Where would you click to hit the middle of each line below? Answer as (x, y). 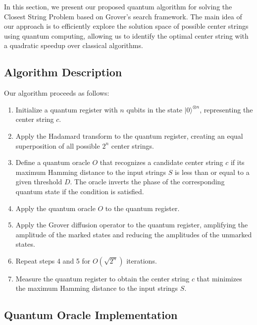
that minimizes (219, 278)
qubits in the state (154, 109)
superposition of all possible (58, 145)
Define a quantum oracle (53, 162)
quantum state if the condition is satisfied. (80, 191)
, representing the (226, 109)
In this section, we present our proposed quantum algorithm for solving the (118, 6)
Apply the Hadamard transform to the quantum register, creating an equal (129, 135)
